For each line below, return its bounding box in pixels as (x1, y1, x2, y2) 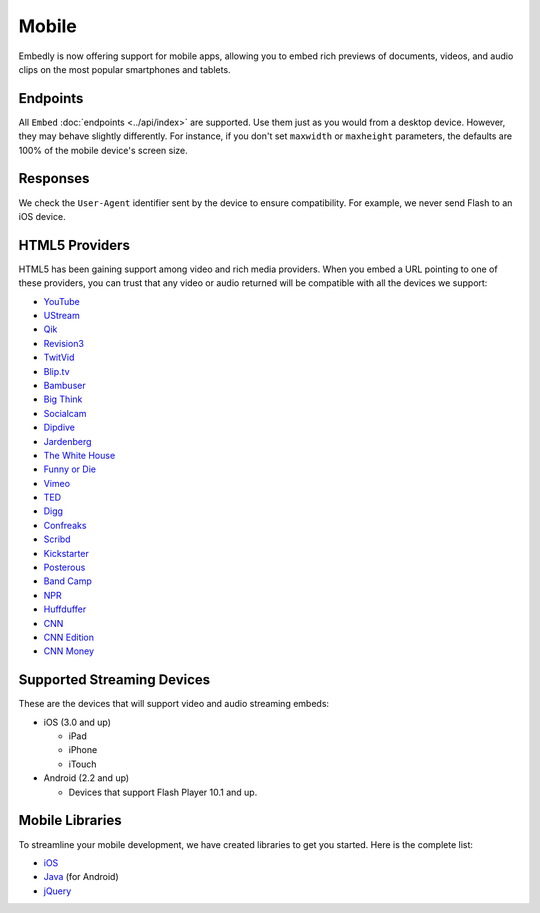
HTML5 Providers (18, 236, 130, 254)
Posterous (43, 561, 86, 574)
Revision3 (43, 337, 85, 349)
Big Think (43, 393, 83, 405)
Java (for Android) (43, 871, 119, 883)
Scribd (43, 533, 71, 545)
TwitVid (43, 351, 75, 364)
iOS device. (18, 210, 66, 222)
